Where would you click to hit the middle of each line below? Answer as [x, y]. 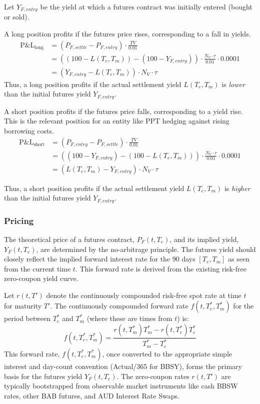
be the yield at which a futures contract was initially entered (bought [146, 6]
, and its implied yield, [204, 239]
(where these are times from [129, 318]
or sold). [17, 17]
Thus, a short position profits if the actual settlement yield [94, 188]
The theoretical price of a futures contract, [69, 239]
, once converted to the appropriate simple [167, 353]
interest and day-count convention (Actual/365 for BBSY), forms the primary [123, 366]
